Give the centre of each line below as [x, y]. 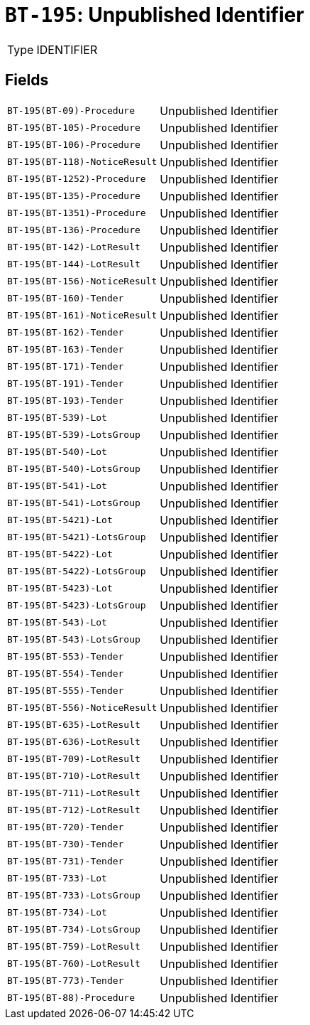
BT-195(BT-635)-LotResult [74, 725]
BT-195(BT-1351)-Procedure [77, 213]
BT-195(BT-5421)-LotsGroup [77, 537]
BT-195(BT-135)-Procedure [74, 196]
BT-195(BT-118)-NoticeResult [82, 162]
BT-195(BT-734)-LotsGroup [74, 930]
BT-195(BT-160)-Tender [66, 299]
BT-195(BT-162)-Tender [66, 333]
